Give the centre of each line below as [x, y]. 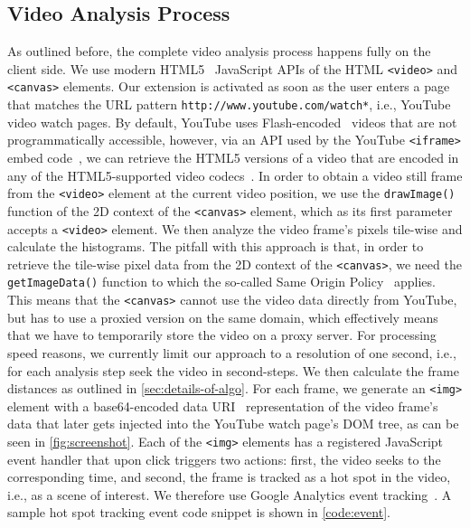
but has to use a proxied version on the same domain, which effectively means [223, 317]
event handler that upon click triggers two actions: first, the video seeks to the [224, 459]
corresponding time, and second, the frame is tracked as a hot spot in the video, [229, 477]
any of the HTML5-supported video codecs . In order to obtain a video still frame [235, 175]
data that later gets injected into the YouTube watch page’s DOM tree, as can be [233, 424]
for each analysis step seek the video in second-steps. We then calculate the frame [233, 370]
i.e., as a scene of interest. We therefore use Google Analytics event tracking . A [230, 494]
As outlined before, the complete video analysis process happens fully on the [219, 51]
